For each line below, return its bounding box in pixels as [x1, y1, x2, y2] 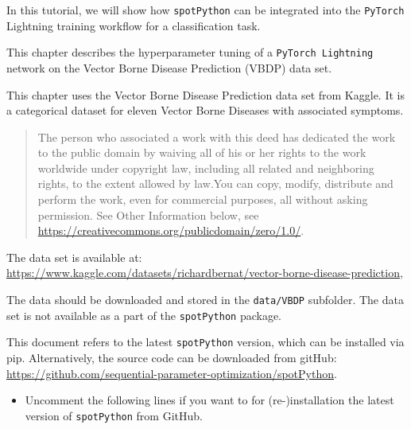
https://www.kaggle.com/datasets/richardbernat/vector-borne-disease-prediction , [6, 264, 403, 281]
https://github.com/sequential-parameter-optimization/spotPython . [6, 365, 337, 381]
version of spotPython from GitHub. [25, 407, 203, 423]
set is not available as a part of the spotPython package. [6, 306, 282, 323]
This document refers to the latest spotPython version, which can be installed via [6, 333, 405, 350]
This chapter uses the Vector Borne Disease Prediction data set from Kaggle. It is [6, 86, 405, 103]
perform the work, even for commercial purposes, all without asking [37, 191, 368, 208]
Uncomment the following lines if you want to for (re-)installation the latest [25, 392, 394, 408]
